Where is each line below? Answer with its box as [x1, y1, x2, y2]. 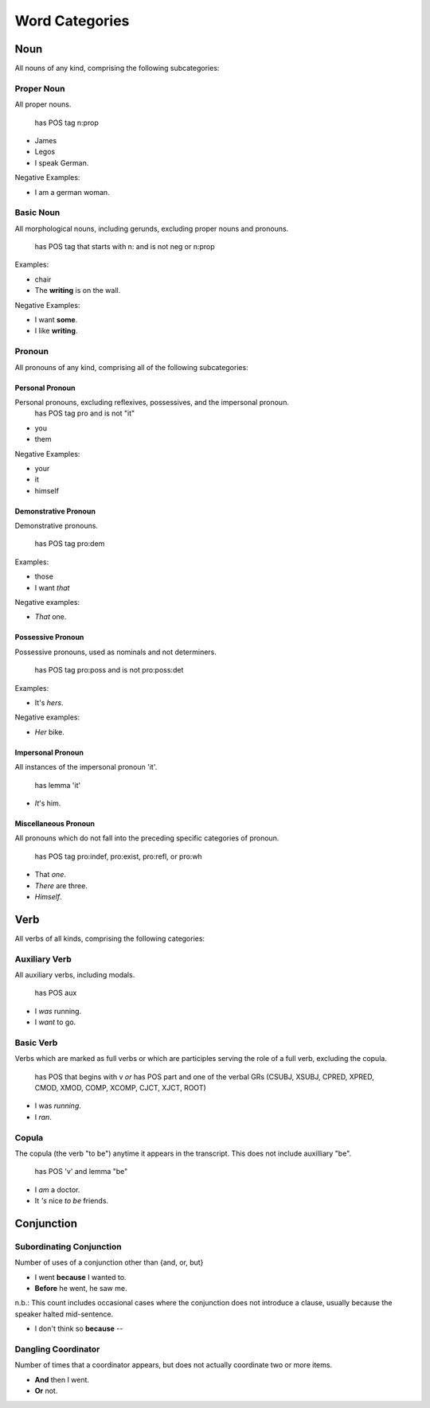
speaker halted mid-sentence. [14, 1309, 114, 1319]
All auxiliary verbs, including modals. [14, 969, 135, 979]
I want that [34, 583, 70, 592]
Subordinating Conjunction [14, 1241, 123, 1252]
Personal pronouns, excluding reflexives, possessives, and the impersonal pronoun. [14, 397, 290, 407]
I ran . [34, 1112, 52, 1121]
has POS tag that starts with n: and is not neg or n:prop [34, 242, 215, 252]
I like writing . [34, 326, 78, 336]
